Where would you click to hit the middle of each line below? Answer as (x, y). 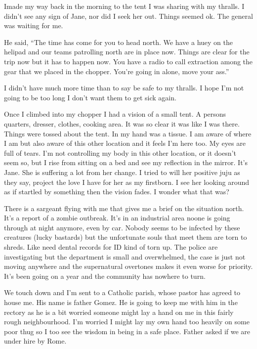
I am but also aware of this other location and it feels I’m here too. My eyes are (125, 143)
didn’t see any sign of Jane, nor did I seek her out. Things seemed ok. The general (128, 16)
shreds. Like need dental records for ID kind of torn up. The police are (111, 247)
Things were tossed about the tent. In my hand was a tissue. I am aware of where (128, 133)
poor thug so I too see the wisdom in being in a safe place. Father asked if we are (127, 331)
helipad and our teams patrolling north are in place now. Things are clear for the (127, 52)
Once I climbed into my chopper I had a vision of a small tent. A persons (115, 114)
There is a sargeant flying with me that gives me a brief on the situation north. (124, 208)
